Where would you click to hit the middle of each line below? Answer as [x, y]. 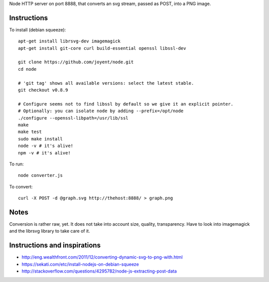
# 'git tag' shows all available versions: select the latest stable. [106, 83]
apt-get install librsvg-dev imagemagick [69, 41]
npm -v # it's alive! [44, 153]
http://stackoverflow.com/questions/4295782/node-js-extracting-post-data [99, 271]
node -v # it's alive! [46, 146]
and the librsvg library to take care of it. [50, 231]
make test [30, 132]
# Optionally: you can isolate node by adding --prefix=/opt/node [101, 111]
